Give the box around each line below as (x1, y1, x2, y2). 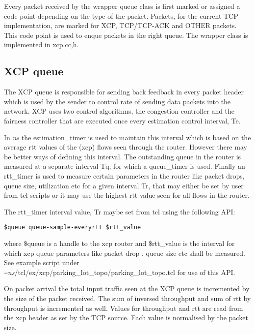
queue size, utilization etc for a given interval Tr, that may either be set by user (4, 180, 244, 190)
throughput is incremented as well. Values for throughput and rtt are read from (4, 303, 243, 313)
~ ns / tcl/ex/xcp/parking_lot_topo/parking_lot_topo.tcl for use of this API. (4, 267, 235, 277)
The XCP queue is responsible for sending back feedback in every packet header (4, 87, 244, 97)
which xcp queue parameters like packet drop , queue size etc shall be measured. (4, 247, 245, 258)
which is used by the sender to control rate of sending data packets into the (4, 96, 231, 106)
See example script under (4, 257, 79, 268)
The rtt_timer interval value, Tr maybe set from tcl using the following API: (4, 206, 235, 216)
